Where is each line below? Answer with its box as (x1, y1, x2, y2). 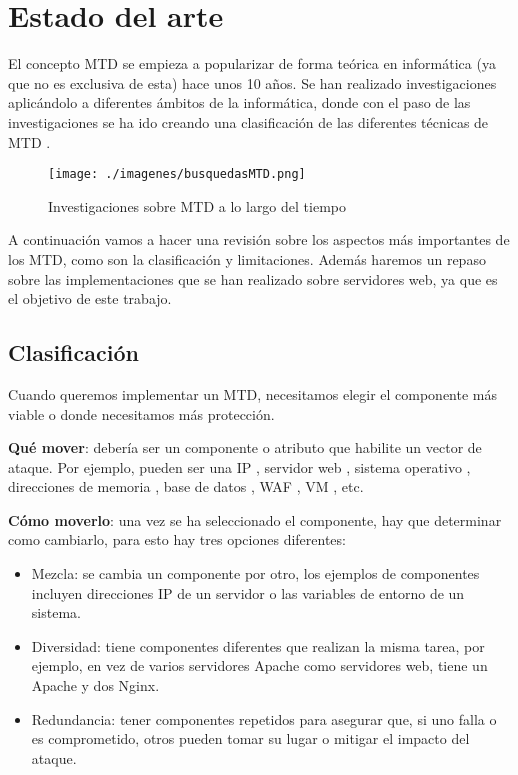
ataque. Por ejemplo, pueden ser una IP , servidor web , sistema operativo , (8, 456, 471, 477)
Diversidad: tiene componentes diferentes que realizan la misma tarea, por (31, 635, 485, 656)
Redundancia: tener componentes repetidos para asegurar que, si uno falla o (31, 708, 497, 729)
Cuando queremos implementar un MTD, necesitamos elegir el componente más (8, 383, 498, 404)
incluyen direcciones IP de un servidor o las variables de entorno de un (31, 582, 465, 603)
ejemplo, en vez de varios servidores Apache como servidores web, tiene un (31, 655, 488, 676)
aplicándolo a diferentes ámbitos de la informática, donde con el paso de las (8, 92, 471, 113)
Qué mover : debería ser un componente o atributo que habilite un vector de (8, 437, 482, 458)
